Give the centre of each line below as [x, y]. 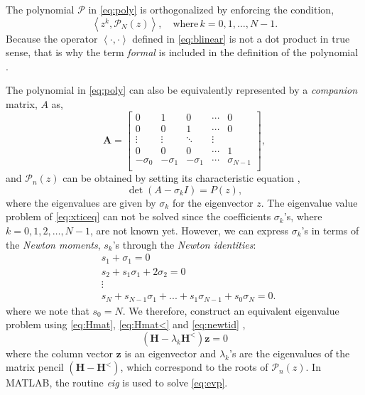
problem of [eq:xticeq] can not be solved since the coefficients [138, 216]
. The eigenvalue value [309, 202]
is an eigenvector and [170, 353]
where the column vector [59, 353]
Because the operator [52, 38]
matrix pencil [35, 367]
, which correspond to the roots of [194, 367]
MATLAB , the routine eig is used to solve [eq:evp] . [117, 383]
